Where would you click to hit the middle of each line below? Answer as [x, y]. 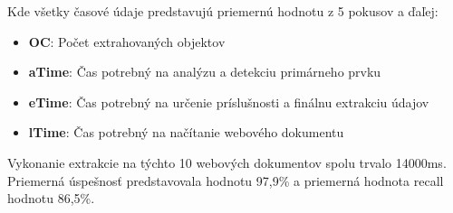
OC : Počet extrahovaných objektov [127, 41]
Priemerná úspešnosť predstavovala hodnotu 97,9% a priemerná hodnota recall [226, 180]
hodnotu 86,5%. [51, 198]
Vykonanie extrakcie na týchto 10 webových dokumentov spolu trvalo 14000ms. [227, 162]
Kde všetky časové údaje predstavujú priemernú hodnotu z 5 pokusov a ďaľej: [223, 11]
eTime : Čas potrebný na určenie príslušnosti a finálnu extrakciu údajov [229, 102]
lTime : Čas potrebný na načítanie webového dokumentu [186, 132]
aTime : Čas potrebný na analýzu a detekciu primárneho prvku [205, 72]
